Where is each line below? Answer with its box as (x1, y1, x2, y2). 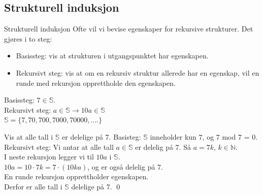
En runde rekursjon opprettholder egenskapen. (4, 171, 149, 182)
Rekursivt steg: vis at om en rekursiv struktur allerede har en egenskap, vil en (16, 67, 259, 78)
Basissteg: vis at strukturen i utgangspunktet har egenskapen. (16, 50, 209, 61)
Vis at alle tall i (4, 131, 53, 142)
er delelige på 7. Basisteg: (62, 131, 141, 142)
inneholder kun (150, 131, 196, 142)
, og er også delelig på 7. (87, 161, 163, 172)
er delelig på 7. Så (135, 141, 191, 152)
